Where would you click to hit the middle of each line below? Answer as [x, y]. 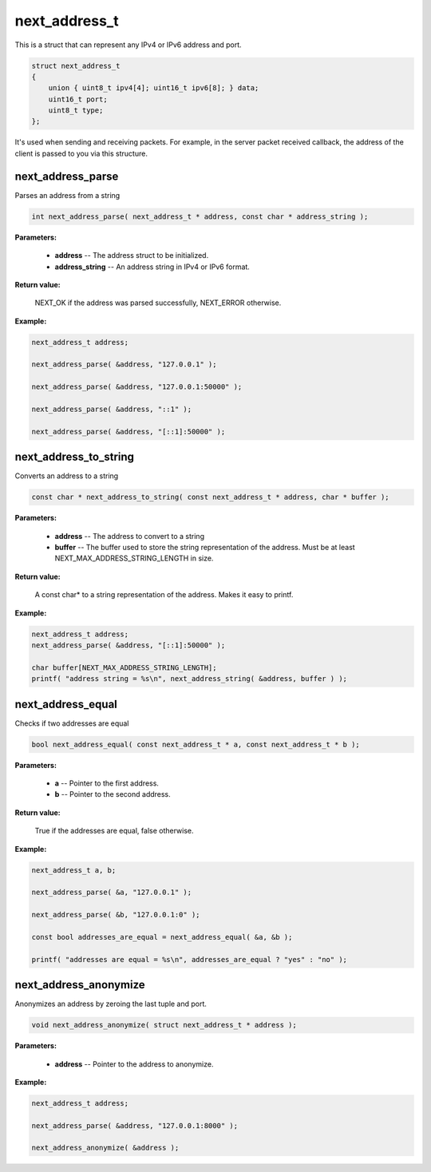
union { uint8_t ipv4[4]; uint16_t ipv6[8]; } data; [154, 88]
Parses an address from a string [67, 195]
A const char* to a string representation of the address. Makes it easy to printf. [164, 595]
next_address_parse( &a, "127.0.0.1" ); [111, 893]
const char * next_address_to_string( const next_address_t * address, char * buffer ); [211, 497]
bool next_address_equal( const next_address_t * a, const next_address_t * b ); [196, 744]
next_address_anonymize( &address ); [105, 1148]
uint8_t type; [76, 111]
